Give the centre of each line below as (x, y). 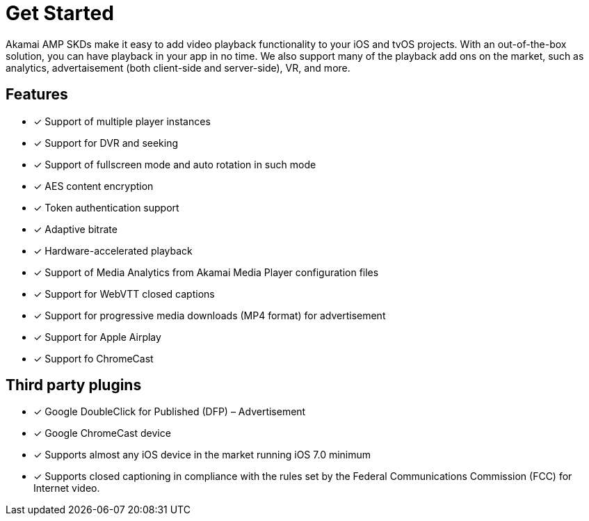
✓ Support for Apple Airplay (97, 337)
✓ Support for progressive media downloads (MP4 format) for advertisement (210, 315)
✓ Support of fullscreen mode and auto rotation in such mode (175, 164)
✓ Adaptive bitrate (75, 229)
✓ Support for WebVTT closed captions (124, 294)
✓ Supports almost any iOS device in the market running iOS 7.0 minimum (202, 455)
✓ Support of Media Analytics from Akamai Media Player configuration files (206, 272)
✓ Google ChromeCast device (102, 433)
